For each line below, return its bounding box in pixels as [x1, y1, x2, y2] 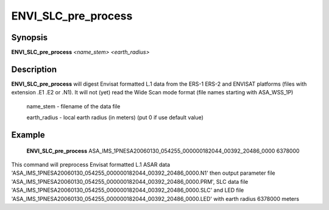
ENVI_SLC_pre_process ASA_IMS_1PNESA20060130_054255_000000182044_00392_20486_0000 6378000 [26, 147, 300, 155]
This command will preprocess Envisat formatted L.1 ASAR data [11, 161, 171, 168]
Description [11, 64, 57, 74]
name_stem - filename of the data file [26, 102, 121, 110]
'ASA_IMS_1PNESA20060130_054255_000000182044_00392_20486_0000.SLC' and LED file [11, 186, 244, 194]
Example [11, 130, 45, 140]
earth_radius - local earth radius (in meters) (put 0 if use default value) [26, 114, 204, 121]
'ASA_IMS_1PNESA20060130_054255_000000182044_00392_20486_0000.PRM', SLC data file [11, 178, 249, 185]
